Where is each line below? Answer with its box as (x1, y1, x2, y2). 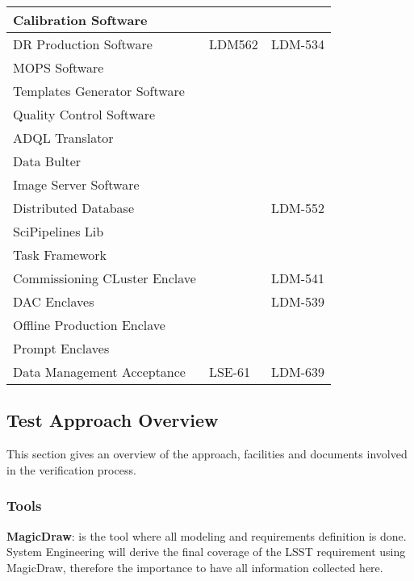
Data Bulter (13, 152, 82, 170)
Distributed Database (13, 199, 135, 217)
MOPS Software (13, 58, 104, 77)
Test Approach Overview (6, 408, 219, 433)
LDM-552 (270, 199, 325, 217)
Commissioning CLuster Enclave (13, 269, 196, 287)
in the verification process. (6, 461, 136, 478)
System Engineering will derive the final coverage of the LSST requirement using (6, 543, 406, 560)
